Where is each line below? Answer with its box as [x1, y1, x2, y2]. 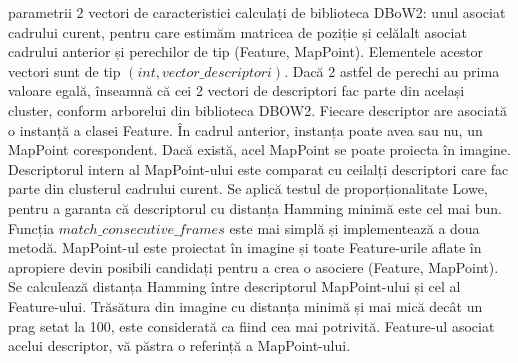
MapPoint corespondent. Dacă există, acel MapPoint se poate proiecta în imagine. [8, 139, 511, 160]
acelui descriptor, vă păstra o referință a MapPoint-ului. [8, 335, 351, 356]
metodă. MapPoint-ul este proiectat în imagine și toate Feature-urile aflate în [8, 237, 482, 258]
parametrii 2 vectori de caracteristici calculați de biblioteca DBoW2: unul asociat [8, 2, 506, 22]
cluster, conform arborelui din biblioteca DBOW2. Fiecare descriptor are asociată [8, 99, 507, 120]
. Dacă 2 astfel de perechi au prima [284, 60, 500, 81]
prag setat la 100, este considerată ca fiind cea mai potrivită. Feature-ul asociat [8, 315, 495, 336]
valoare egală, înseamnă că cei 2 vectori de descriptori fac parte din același [8, 80, 465, 101]
